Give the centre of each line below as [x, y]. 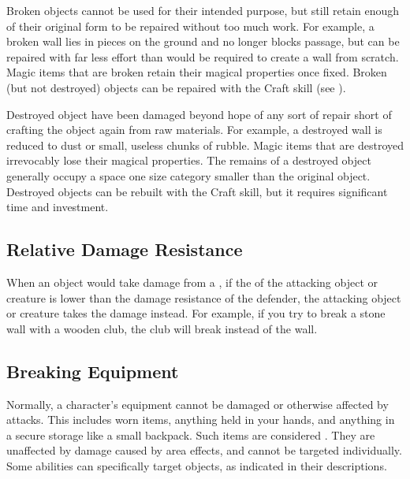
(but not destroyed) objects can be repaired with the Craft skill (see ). [176, 87]
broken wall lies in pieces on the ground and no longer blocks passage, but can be [203, 41]
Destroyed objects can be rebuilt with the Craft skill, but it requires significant [197, 191]
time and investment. [58, 207]
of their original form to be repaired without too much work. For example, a [190, 26]
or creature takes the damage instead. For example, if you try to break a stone [196, 313]
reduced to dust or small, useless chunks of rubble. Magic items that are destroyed [205, 145]
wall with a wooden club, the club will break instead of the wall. [162, 328]
